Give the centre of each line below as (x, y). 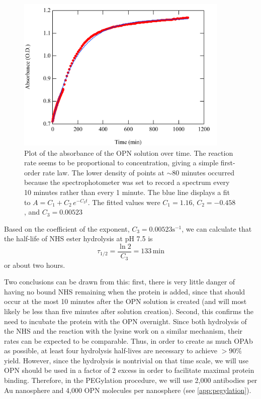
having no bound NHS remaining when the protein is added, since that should (125, 291)
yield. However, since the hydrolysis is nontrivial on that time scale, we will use (126, 360)
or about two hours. (35, 265)
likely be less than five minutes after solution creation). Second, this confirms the (129, 311)
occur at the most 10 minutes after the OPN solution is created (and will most (125, 301)
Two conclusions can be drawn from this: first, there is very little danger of (120, 282)
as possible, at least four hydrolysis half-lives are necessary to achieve (111, 351)
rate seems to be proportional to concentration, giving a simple (121, 163)
